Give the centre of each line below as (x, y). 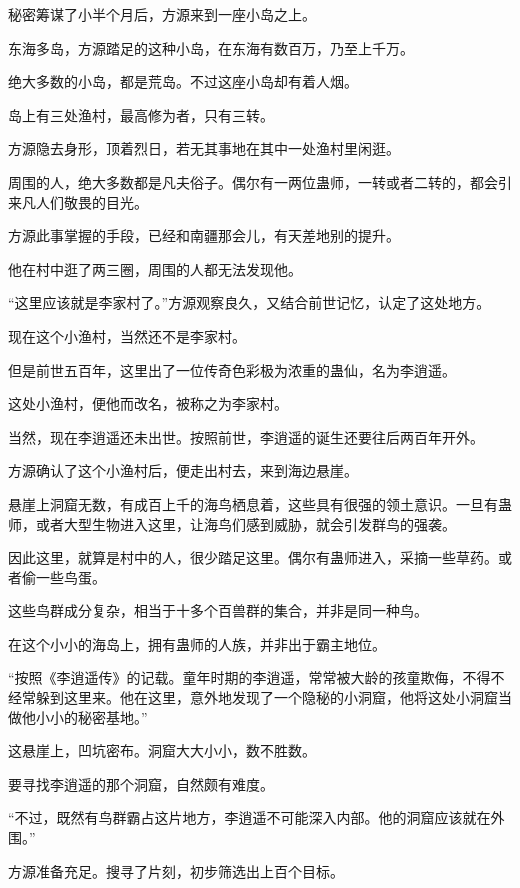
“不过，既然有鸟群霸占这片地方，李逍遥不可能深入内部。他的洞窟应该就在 (249, 817)
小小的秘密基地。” (91, 716)
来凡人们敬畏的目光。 (78, 201)
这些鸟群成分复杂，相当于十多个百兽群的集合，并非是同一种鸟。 (218, 610)
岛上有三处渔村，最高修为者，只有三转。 (141, 114)
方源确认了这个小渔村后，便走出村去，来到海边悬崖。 (183, 470)
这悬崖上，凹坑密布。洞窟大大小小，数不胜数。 (162, 750)
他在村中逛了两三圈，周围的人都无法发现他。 (155, 268)
